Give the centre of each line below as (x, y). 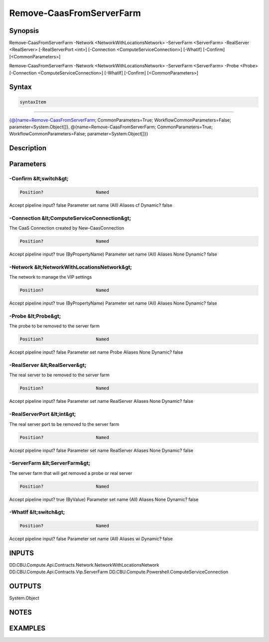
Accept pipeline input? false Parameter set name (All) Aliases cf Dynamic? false (91, 205)
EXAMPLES (27, 628)
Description (28, 148)
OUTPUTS (25, 586)
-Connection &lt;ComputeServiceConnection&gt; (70, 218)
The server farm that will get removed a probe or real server (71, 473)
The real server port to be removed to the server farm (64, 424)
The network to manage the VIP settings (51, 277)
